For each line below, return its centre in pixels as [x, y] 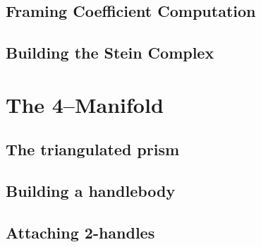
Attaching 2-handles [80, 232]
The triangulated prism [93, 149]
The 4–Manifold [85, 104]
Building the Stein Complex [110, 53]
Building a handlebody [91, 191]
